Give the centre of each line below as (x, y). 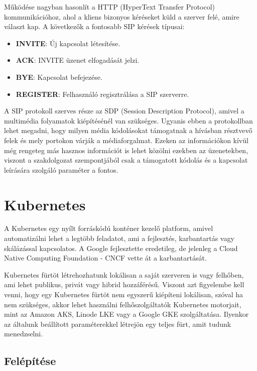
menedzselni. (24, 334)
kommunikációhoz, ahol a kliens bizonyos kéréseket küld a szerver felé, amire (122, 16)
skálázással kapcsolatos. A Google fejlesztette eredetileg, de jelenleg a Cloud (121, 248)
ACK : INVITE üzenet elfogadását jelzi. (78, 60)
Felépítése (30, 361)
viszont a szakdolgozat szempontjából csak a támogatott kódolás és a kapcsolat (126, 160)
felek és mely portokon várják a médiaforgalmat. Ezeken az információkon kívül (126, 140)
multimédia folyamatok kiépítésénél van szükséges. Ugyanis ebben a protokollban (128, 120)
